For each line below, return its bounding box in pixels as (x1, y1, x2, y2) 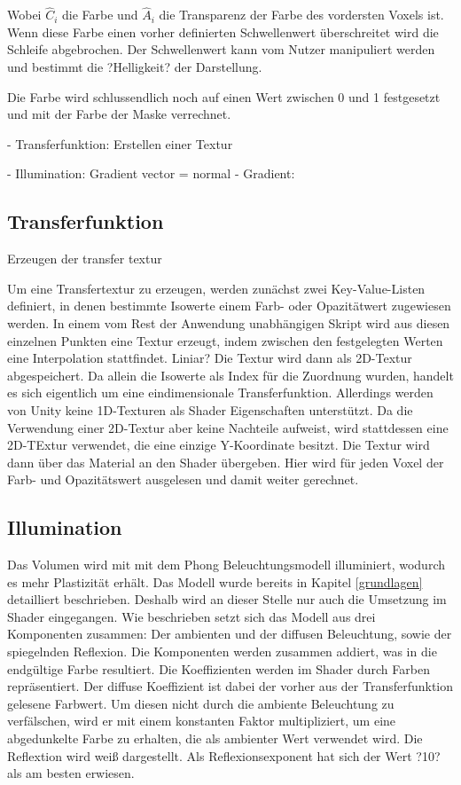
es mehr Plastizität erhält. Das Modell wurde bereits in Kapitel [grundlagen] (7, 572, 423, 591)
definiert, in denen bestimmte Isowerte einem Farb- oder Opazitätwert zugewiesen (7, 296, 451, 315)
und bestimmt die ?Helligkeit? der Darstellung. (7, 58, 262, 75)
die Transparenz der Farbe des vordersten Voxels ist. (159, 5, 444, 24)
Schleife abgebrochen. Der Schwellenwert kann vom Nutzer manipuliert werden (7, 40, 435, 59)
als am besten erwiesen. (7, 764, 135, 782)
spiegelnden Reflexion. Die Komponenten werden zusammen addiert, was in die (7, 642, 437, 661)
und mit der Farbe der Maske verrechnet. (7, 105, 231, 123)
